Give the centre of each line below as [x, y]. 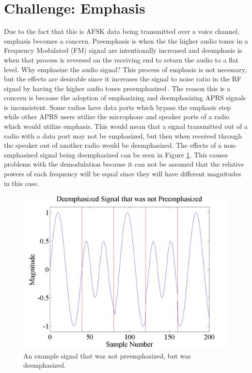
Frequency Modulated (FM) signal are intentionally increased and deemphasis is [123, 50]
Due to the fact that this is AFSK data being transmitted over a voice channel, [122, 31]
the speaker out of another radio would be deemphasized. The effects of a [113, 145]
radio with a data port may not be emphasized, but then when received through [123, 135]
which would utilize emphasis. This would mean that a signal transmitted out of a [126, 126]
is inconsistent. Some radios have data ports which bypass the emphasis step [118, 107]
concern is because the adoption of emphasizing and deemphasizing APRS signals [125, 98]
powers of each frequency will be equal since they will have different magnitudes [123, 174]
